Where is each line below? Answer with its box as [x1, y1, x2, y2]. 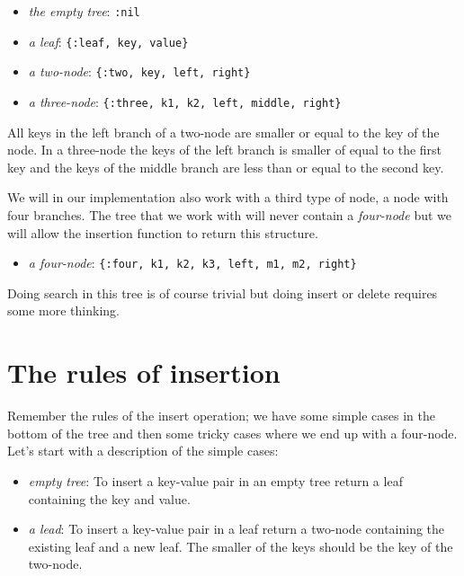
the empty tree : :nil [28, 2, 140, 20]
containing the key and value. [28, 489, 191, 508]
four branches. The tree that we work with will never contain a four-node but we [7, 206, 451, 224]
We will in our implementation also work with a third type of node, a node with [7, 188, 449, 207]
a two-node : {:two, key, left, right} [28, 62, 251, 81]
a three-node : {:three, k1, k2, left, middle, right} [28, 92, 342, 111]
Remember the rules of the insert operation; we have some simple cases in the [7, 406, 435, 425]
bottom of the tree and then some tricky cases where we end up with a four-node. [7, 423, 458, 442]
